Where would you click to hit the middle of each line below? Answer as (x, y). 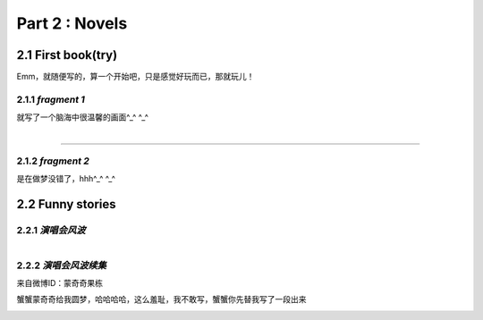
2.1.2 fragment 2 (53, 161)
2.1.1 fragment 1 (51, 99)
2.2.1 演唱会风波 (51, 231)
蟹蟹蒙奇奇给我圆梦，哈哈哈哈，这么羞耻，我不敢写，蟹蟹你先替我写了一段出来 (161, 299)
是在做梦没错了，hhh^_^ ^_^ (66, 179)
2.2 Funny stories (66, 204)
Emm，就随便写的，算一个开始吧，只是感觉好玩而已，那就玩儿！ (136, 77)
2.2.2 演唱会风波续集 (62, 265)
